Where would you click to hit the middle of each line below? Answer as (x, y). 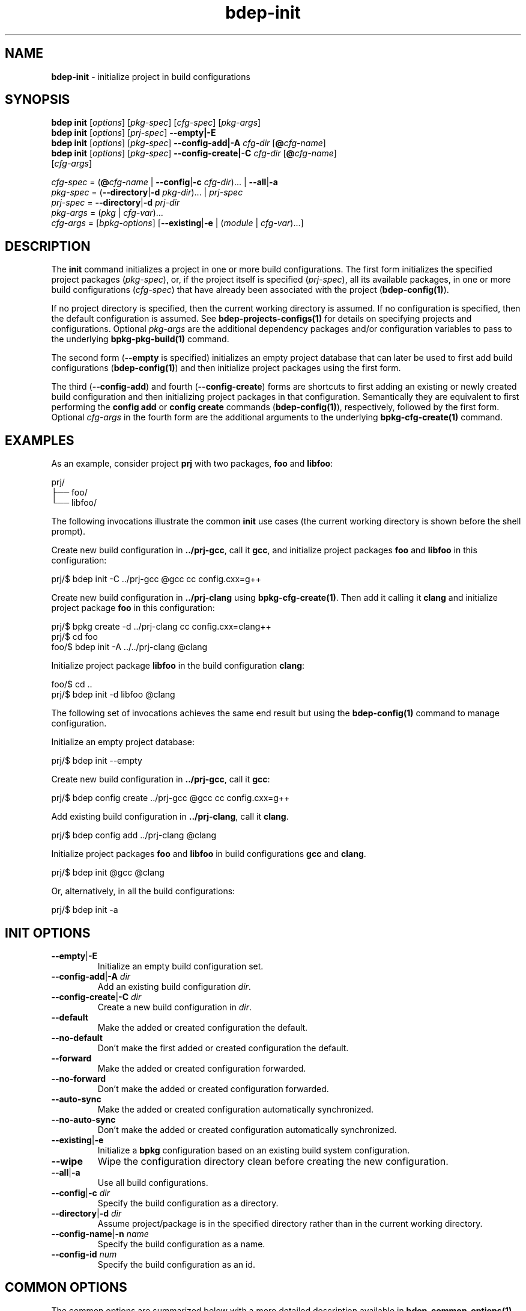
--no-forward (79, 1078)
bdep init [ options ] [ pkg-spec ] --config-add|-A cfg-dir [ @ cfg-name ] (189, 143)
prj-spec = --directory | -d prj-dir (116, 203)
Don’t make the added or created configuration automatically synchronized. (247, 1129)
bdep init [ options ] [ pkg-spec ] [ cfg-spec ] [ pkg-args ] (156, 123)
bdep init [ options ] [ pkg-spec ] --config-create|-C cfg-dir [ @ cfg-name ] (194, 153)
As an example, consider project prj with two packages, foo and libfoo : (192, 464)
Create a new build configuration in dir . (174, 1007)
